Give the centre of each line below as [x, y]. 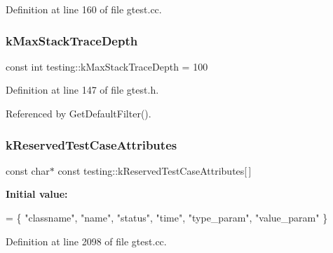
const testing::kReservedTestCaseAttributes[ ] [155, 170]
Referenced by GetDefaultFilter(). [79, 113]
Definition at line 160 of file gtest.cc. [84, 9]
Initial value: [37, 194]
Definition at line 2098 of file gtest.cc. [86, 241]
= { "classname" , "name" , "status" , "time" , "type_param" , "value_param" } [167, 217]
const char [28, 170]
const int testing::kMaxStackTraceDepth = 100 [107, 66]
